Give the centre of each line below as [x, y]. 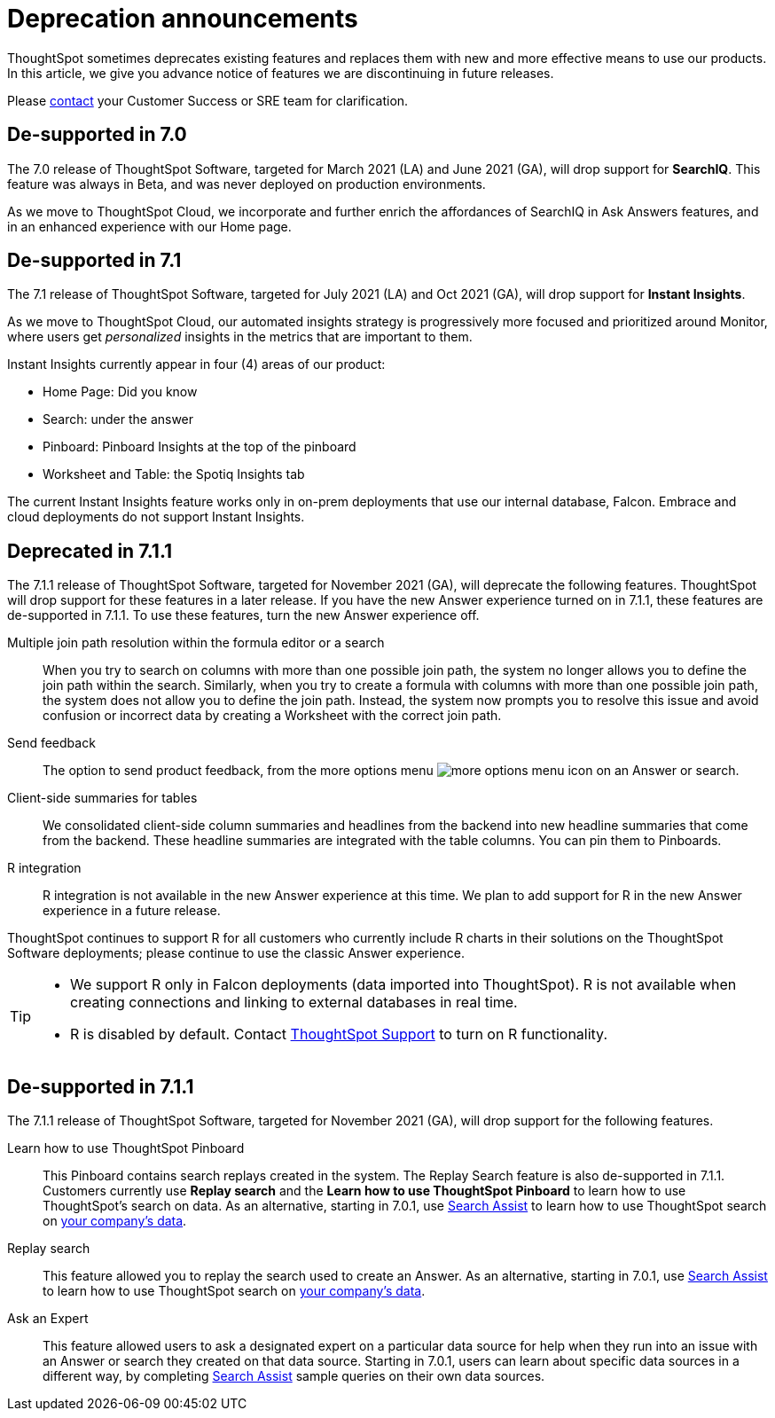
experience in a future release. [132, 911]
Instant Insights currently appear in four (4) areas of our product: [196, 364]
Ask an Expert [48, 1319]
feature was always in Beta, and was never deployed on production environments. [247, 184]
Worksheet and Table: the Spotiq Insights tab [174, 474]
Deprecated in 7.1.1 [90, 551]
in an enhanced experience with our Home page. [149, 226]
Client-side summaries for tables [102, 798]
